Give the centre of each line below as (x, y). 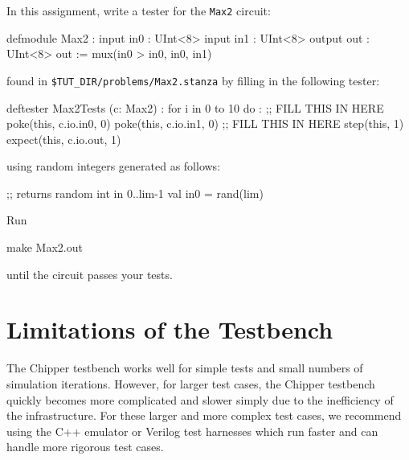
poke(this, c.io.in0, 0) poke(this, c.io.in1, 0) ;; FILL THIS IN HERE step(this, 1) (205, 123)
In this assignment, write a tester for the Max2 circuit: (139, 10)
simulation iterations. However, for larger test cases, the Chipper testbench (191, 383)
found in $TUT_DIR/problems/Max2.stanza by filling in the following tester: (193, 80)
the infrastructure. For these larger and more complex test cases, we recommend (204, 415)
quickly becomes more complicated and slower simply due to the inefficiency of (200, 399)
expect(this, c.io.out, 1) (64, 139)
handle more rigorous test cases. (85, 447)
